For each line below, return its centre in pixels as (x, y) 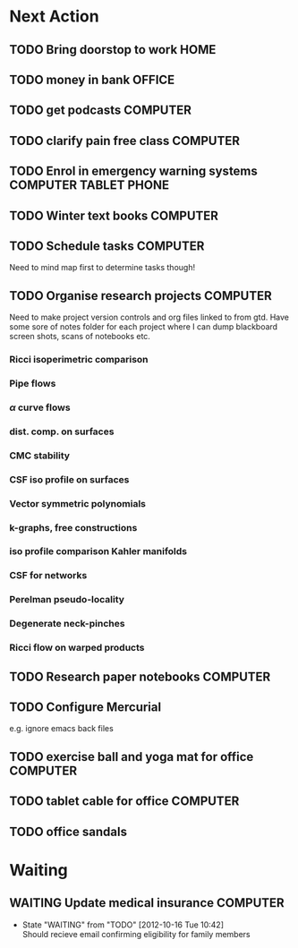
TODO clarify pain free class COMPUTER (124, 141)
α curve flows (40, 407)
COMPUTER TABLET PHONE (89, 185)
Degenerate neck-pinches (67, 624)
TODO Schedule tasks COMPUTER (107, 246)
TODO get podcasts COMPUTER (101, 111)
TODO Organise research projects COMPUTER (141, 296)
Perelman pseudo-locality (67, 600)
